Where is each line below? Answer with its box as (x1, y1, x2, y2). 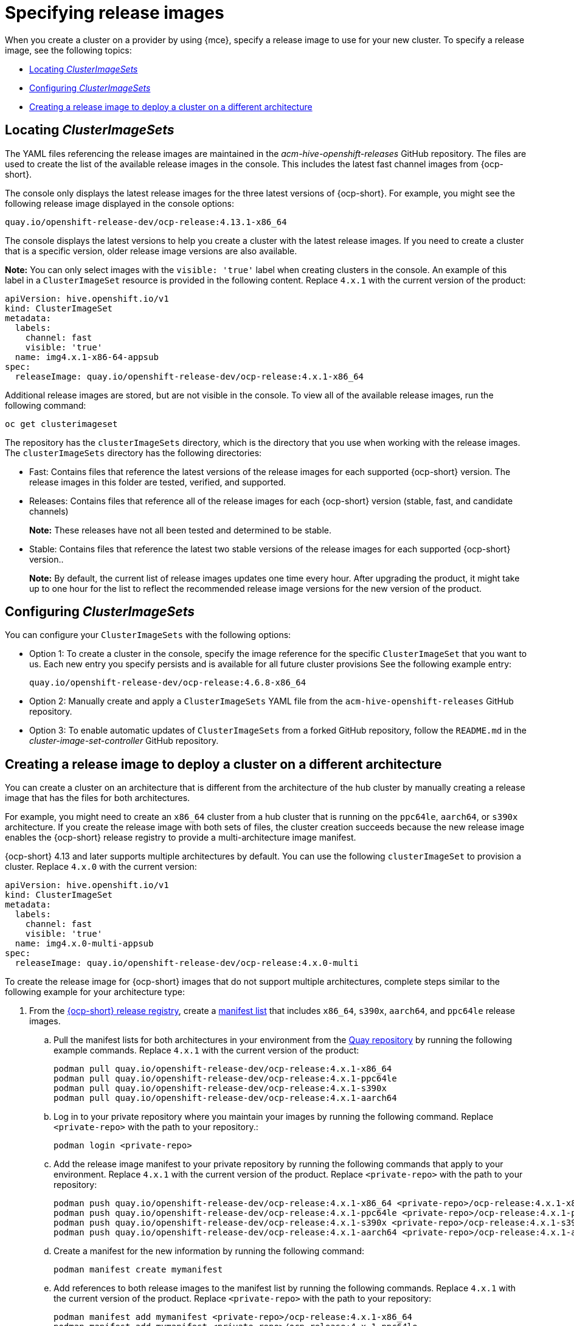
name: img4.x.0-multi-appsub (15, 939, 154, 949)
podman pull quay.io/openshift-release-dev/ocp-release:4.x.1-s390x (54, 1083, 387, 1094)
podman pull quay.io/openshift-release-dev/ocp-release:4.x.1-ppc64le (54, 1074, 397, 1084)
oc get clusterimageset (5, 418, 118, 429)
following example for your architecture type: (5, 987, 185, 998)
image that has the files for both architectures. (5, 793, 190, 804)
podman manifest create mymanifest (54, 1265, 223, 1275)
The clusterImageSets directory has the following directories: (5, 447, 262, 458)
